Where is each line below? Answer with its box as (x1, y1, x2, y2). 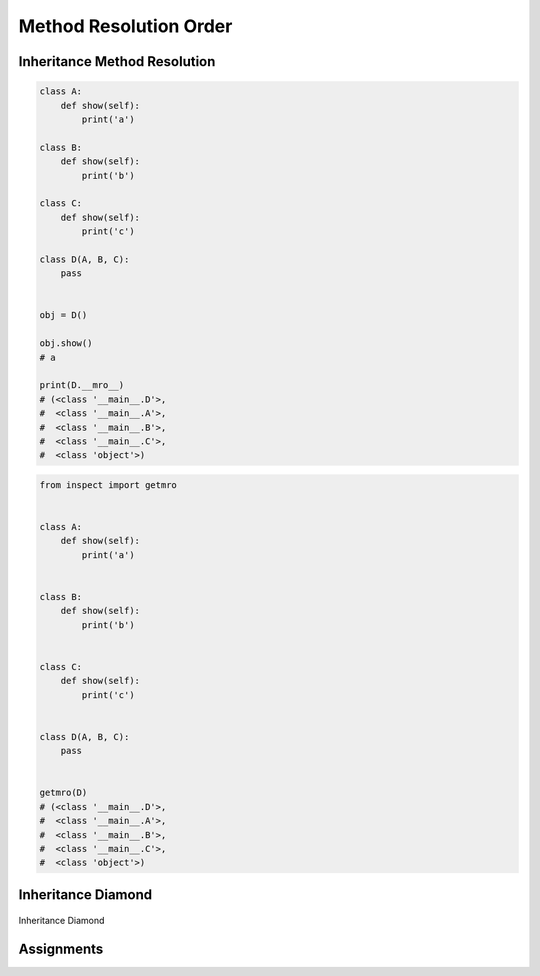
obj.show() (39, 338, 93, 349)
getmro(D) (39, 787, 88, 799)
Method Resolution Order (18, 15, 233, 37)
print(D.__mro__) (39, 380, 125, 391)
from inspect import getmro (39, 479, 177, 490)
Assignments (18, 941, 104, 958)
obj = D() (39, 310, 88, 321)
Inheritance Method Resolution (18, 53, 216, 70)
